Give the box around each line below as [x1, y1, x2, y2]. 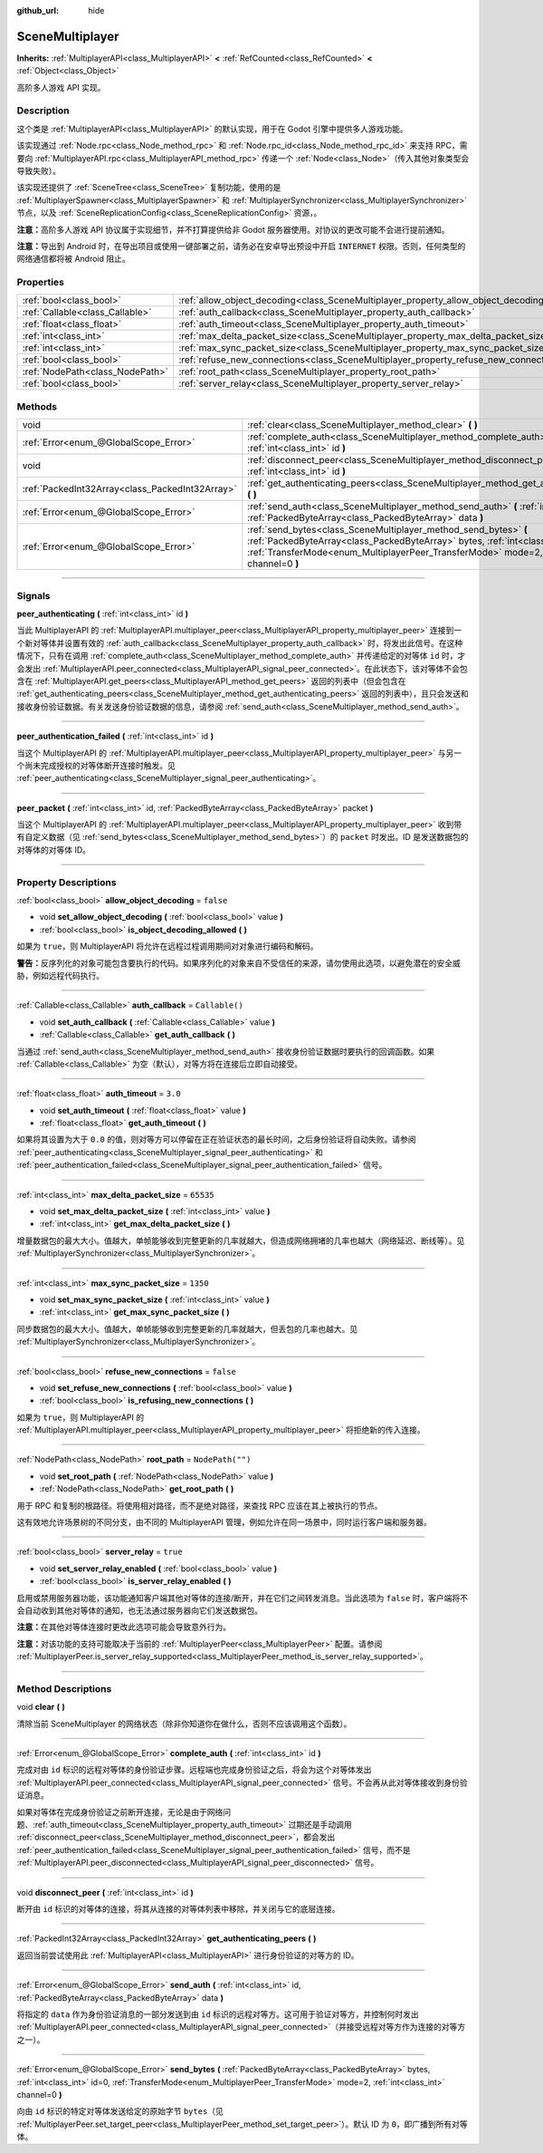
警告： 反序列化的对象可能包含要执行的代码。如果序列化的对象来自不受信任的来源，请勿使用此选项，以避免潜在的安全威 [16, 957, 461, 969]
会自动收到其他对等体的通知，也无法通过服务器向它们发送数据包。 [16, 1605, 262, 1616]
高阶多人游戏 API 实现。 [16, 82, 106, 92]
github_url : [16, 5, 59, 15]
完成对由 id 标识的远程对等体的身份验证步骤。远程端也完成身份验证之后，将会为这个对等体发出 [16, 1764, 372, 1775]
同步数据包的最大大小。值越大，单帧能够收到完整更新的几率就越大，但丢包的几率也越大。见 [16, 1323, 357, 1334]
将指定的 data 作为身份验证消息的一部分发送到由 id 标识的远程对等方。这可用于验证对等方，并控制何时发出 [16, 2008, 420, 2020]
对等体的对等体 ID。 [16, 844, 90, 855]
